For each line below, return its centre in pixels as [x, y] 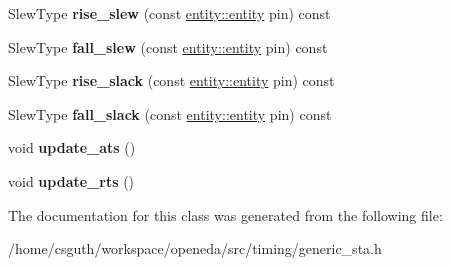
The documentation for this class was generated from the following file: [225, 214]
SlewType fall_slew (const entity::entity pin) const [168, 46]
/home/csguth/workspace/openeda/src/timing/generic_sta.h [195, 248]
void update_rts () [71, 180]
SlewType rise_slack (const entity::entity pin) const [171, 80]
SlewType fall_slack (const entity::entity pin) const [170, 113]
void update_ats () [72, 147]
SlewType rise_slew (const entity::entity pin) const [169, 13]
